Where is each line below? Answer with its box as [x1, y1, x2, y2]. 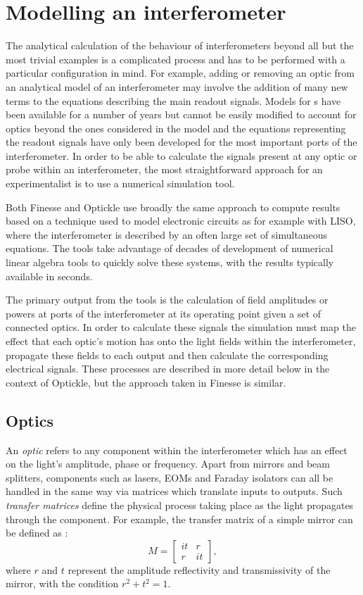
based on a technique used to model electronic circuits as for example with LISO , [6, 213, 356, 228]
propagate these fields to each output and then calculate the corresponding [6, 347, 329, 362]
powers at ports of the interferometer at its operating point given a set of [6, 306, 321, 320]
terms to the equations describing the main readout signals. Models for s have [6, 93, 341, 108]
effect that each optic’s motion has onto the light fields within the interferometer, [6, 334, 356, 348]
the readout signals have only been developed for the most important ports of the [6, 134, 357, 149]
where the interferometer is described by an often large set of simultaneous [6, 227, 328, 242]
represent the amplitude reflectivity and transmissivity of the [68, 562, 331, 577]
